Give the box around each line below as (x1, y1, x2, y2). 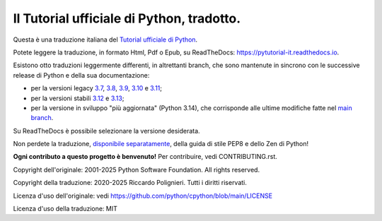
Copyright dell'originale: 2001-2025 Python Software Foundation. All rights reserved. (13, 165, 260, 174)
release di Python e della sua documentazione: (13, 71, 150, 79)
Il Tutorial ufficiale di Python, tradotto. (13, 11, 241, 26)
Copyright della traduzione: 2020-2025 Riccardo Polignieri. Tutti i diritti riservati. (13, 179, 248, 187)
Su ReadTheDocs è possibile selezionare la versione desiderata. (13, 126, 201, 135)
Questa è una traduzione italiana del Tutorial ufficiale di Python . (13, 35, 198, 44)
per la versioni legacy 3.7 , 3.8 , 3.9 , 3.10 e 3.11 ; (30, 84, 163, 92)
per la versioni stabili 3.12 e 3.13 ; (30, 94, 125, 102)
